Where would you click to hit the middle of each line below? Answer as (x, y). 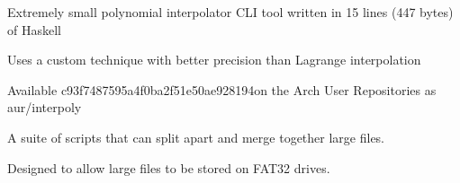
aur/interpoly (45, 107)
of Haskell (34, 29)
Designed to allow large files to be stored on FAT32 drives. (169, 167)
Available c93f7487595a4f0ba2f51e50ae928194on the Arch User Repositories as (222, 89)
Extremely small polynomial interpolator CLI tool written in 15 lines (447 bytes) (230, 12)
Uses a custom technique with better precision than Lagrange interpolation (214, 60)
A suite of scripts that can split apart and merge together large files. (196, 137)
